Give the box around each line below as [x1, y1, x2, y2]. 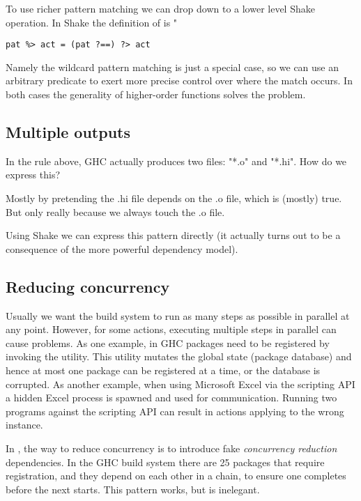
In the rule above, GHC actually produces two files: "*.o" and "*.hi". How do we [6, 153, 347, 168]
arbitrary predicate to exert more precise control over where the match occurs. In [6, 73, 353, 88]
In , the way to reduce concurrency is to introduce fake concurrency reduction [6, 440, 337, 455]
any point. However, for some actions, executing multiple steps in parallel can [6, 322, 337, 337]
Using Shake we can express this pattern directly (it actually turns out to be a [6, 228, 341, 242]
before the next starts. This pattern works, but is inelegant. [6, 481, 260, 496]
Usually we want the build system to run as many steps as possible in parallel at [6, 308, 350, 323]
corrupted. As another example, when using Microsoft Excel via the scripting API [6, 376, 355, 391]
